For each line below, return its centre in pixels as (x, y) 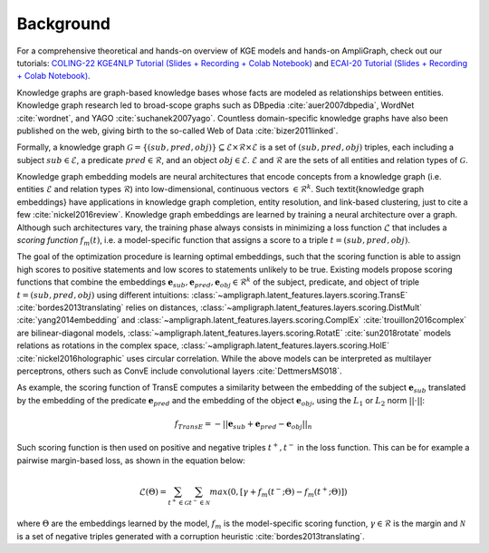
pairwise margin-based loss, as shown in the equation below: (131, 460)
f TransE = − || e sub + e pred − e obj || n (243, 424)
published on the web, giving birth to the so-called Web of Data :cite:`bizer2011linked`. (177, 131)
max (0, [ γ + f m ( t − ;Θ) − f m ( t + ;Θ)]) (278, 492)
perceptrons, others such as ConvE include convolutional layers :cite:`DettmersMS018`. (180, 371)
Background (63, 24)
